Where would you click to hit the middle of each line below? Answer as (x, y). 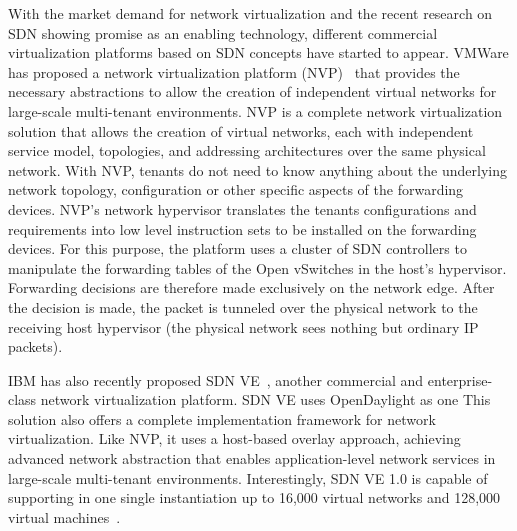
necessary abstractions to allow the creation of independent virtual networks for (252, 91)
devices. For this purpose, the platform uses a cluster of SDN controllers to (237, 248)
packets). (35, 346)
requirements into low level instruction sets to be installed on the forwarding (242, 228)
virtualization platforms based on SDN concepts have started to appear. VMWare (258, 52)
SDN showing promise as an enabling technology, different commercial (223, 32)
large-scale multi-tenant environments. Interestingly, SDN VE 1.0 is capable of (248, 477)
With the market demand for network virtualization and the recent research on (250, 13)
